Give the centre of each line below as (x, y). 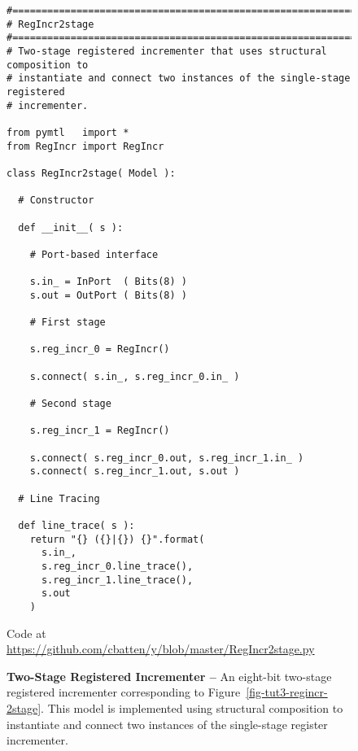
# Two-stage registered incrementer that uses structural (167, 51)
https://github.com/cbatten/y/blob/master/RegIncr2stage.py (161, 649)
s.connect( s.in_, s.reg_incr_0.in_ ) (135, 376)
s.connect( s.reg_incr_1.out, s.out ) (135, 472)
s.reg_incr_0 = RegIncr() (100, 349)
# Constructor (56, 201)
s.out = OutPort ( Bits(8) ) (108, 295)
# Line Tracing (59, 498)
